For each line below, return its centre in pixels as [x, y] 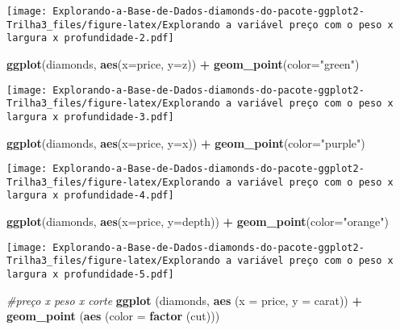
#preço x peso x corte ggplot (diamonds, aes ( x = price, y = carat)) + [184, 300]
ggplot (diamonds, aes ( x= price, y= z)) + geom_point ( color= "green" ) [183, 63]
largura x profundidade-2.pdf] [90, 38]
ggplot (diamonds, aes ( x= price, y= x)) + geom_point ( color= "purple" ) [186, 142]
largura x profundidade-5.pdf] [90, 274]
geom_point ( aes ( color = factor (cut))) [113, 316]
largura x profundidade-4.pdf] [90, 196]
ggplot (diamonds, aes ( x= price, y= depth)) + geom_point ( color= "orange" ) [198, 221]
